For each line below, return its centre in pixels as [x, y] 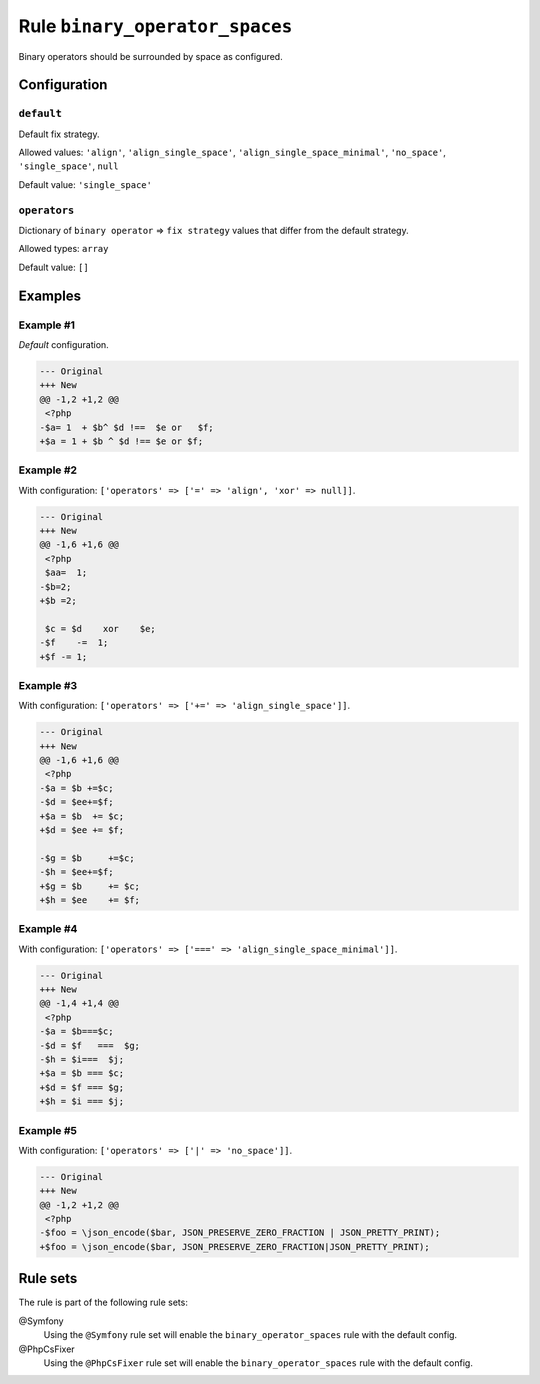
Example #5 [47, 1130]
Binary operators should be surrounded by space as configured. [151, 56]
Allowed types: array [63, 249]
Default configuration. [63, 344]
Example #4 [48, 929]
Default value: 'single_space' [85, 184]
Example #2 [48, 470]
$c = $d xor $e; [101, 628]
